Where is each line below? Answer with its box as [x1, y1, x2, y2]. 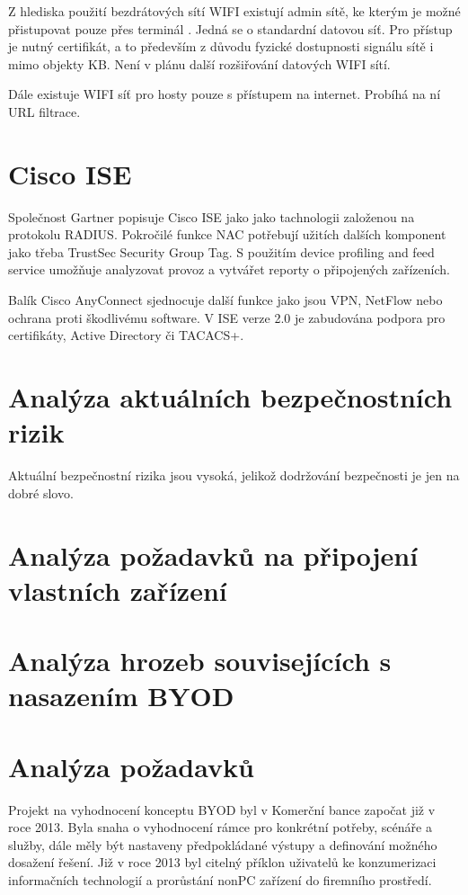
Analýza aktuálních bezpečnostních [8, 379, 453, 416]
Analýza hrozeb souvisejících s [8, 642, 392, 679]
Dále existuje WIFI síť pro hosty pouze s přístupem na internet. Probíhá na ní [8, 85, 441, 103]
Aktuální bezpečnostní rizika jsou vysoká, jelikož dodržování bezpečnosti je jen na [8, 466, 460, 485]
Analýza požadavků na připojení [8, 536, 419, 573]
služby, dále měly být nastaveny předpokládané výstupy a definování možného [8, 835, 437, 854]
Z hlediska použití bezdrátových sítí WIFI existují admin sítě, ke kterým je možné [8, 2, 461, 20]
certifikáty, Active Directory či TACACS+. [8, 326, 244, 345]
